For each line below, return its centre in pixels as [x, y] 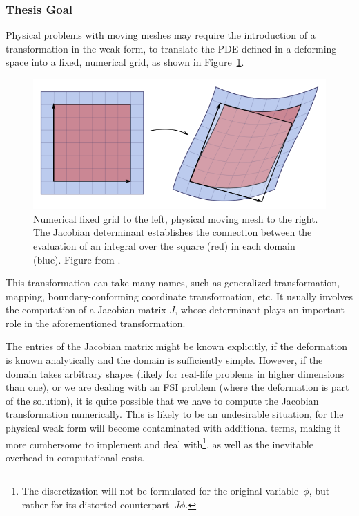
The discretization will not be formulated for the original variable [160, 491]
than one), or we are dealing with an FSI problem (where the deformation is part [177, 387]
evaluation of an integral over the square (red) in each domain [164, 245]
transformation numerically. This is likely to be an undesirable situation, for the [175, 414]
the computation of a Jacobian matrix [86, 310]
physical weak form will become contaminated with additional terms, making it [173, 428]
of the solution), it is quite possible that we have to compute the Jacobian [162, 400]
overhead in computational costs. [75, 457]
